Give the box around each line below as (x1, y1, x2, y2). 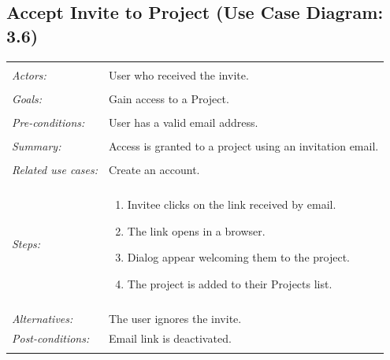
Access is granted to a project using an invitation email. (108, 137, 379, 154)
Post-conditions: (12, 329, 90, 346)
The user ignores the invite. (108, 310, 242, 326)
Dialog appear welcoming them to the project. (127, 249, 350, 265)
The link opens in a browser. (127, 222, 266, 239)
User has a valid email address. (108, 113, 258, 130)
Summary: (12, 137, 61, 154)
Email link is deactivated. (108, 329, 232, 346)
